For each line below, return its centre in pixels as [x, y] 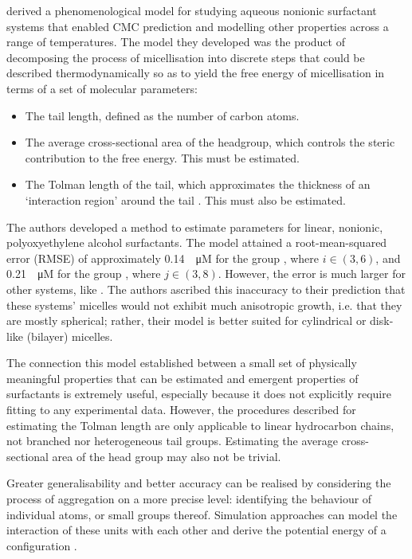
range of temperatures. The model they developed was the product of [176, 42]
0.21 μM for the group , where [84, 274]
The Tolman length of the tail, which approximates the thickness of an [198, 184]
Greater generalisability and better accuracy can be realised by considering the [199, 483]
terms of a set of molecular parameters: [102, 88]
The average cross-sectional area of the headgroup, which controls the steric [210, 142]
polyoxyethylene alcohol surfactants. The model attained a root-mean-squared [197, 242]
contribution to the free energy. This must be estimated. [162, 157]
